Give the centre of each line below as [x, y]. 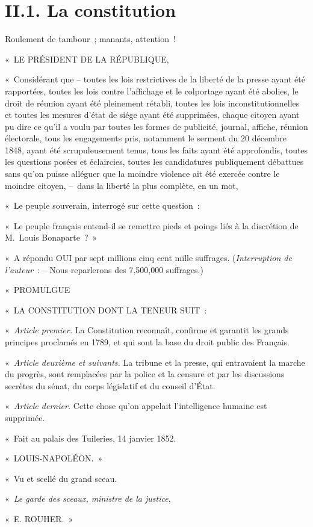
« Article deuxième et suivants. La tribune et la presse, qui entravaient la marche [155, 362]
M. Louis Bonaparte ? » [51, 237]
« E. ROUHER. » [39, 518]
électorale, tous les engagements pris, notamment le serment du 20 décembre [146, 138]
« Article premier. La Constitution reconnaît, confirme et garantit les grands [147, 330]
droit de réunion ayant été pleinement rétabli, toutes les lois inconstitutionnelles [152, 103]
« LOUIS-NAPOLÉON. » [54, 458]
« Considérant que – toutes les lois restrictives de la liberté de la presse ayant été [155, 79]
